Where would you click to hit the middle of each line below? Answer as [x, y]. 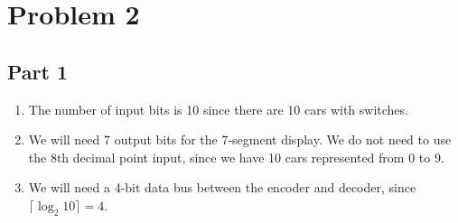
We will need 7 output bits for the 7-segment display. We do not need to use [240, 139]
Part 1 [38, 71]
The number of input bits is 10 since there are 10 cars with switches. [218, 109]
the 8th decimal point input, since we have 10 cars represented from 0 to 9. [236, 157]
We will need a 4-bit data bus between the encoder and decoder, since [222, 187]
